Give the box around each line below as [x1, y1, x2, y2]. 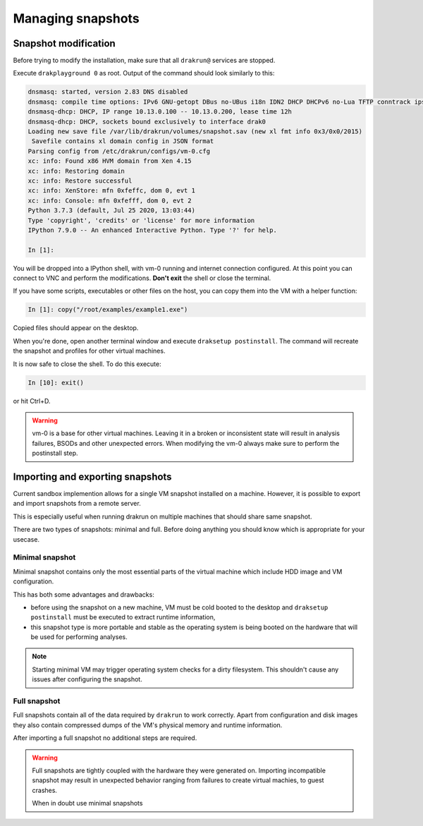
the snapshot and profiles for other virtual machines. [13, 346, 166, 356]
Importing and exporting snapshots [13, 470, 172, 482]
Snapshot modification [13, 37, 116, 49]
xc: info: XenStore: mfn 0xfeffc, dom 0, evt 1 [27, 187, 195, 195]
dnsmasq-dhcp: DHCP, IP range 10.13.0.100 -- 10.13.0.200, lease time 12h [27, 108, 293, 116]
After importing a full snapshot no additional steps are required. [13, 734, 197, 742]
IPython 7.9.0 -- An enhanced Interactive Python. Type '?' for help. [27, 226, 278, 234]
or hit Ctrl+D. [13, 396, 51, 405]
